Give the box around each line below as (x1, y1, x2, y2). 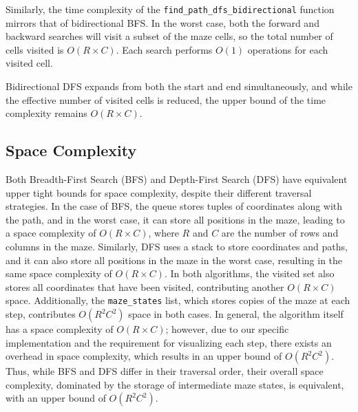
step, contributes (6, 307, 76, 321)
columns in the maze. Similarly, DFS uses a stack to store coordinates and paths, (6, 239, 348, 253)
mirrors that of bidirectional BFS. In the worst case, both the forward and (6, 15, 319, 30)
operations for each (247, 42, 328, 56)
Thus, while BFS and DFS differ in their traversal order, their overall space (6, 364, 324, 378)
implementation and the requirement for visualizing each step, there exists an (6, 335, 332, 349)
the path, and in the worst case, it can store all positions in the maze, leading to (6, 212, 345, 226)
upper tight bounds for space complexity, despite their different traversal (6, 185, 312, 199)
